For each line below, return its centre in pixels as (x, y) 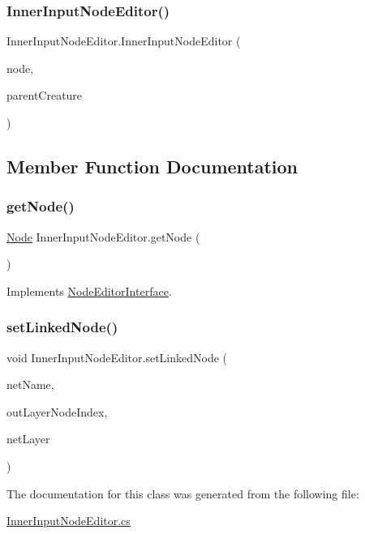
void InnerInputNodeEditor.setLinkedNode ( (117, 357)
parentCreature (45, 95)
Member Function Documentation (152, 166)
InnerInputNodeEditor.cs (69, 521)
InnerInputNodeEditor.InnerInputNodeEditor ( (124, 41)
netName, (30, 384)
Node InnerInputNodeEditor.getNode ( (103, 236)
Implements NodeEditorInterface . (89, 290)
